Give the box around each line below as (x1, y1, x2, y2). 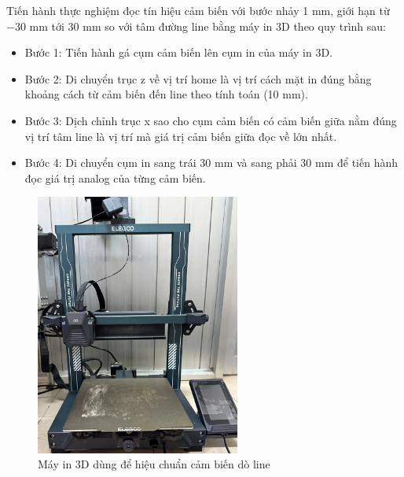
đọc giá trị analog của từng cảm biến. (24, 169, 206, 186)
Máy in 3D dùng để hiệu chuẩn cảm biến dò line (38, 456, 270, 472)
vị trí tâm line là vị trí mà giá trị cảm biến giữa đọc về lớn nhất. (24, 128, 337, 144)
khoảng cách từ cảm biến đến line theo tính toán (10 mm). (24, 86, 308, 102)
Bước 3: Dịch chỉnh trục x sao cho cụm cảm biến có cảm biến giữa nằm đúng (24, 112, 397, 128)
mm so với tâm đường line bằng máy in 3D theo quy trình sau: (83, 17, 387, 34)
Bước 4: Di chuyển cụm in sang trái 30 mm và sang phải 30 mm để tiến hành (24, 154, 398, 171)
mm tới (29, 17, 64, 34)
